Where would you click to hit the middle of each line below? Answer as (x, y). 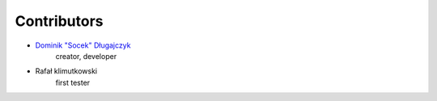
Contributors (59, 21)
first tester (73, 82)
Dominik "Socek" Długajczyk (83, 45)
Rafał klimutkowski (66, 71)
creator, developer (86, 56)
